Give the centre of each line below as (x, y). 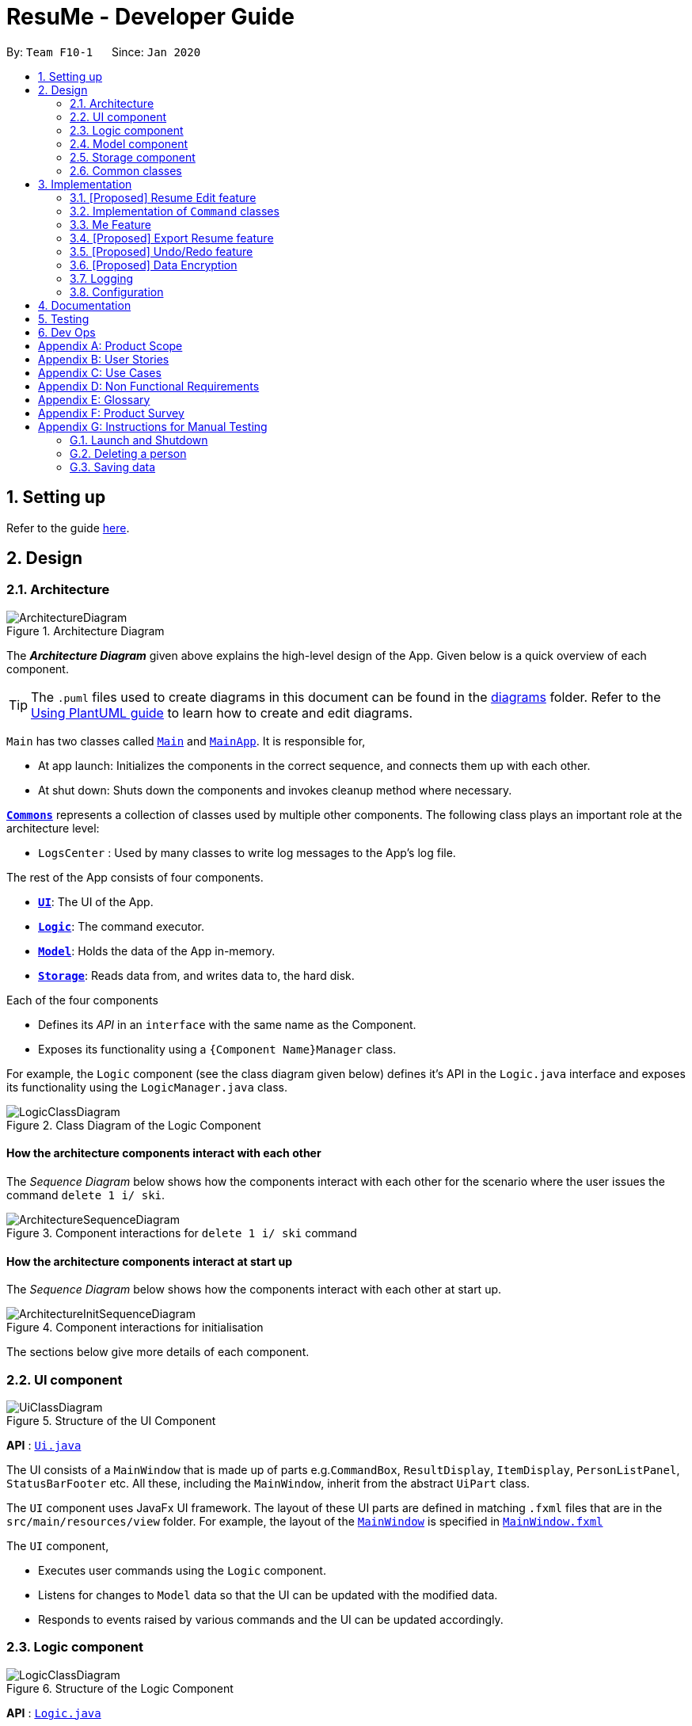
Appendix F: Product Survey (111, 413)
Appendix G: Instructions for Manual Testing (153, 426)
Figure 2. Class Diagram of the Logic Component (134, 1125)
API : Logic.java (54, 1713)
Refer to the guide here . (68, 528)
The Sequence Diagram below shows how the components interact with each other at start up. (254, 1290)
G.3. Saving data (113, 467)
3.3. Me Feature (110, 224)
